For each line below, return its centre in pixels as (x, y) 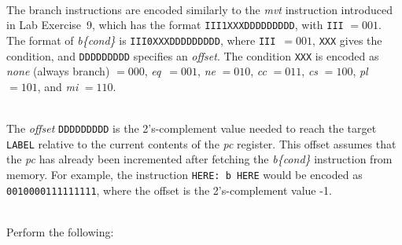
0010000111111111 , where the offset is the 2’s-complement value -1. (169, 190)
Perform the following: (60, 231)
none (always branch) (58, 71)
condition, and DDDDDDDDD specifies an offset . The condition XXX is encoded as (193, 55)
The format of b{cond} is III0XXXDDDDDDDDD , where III (141, 40)
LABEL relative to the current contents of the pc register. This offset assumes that (201, 143)
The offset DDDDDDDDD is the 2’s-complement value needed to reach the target (192, 128)
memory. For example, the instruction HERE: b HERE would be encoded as (184, 174)
